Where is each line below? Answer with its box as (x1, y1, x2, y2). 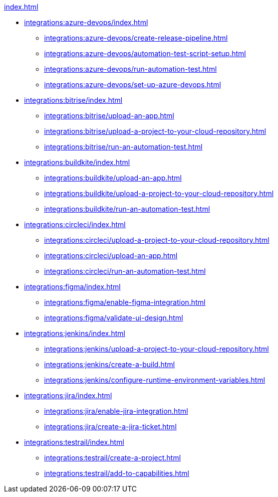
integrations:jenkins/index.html (24, 329, 125, 338)
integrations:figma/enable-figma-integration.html (44, 298, 206, 306)
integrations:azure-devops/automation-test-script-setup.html (44, 49, 246, 58)
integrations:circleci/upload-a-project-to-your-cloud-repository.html (44, 236, 269, 244)
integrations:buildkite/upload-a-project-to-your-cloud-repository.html (44, 189, 274, 198)
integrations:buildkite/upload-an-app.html (44, 174, 182, 182)
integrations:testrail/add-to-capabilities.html (44, 469, 189, 477)
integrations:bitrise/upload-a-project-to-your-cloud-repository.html (44, 127, 266, 135)
